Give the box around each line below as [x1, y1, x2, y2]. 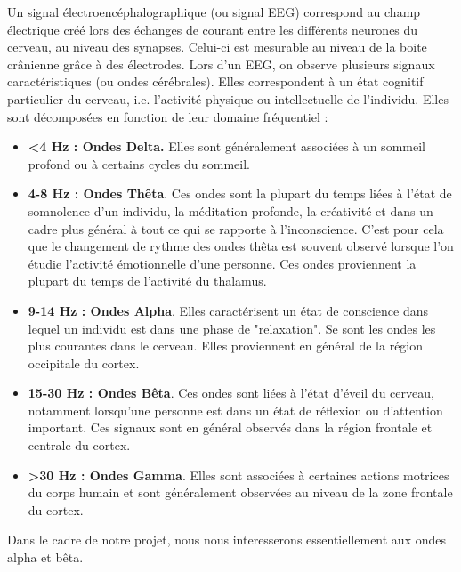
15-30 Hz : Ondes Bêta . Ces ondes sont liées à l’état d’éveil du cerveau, [28, 383, 434, 402]
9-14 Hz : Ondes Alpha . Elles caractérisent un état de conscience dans [28, 301, 428, 319]
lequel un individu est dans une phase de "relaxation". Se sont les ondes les [28, 318, 436, 337]
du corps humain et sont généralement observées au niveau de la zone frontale [28, 483, 453, 502]
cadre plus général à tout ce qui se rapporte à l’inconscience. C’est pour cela [28, 219, 444, 238]
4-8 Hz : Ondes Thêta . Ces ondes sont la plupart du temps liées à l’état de [28, 184, 452, 203]
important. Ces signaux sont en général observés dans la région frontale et [28, 418, 433, 437]
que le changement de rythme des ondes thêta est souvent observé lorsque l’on [28, 237, 454, 255]
